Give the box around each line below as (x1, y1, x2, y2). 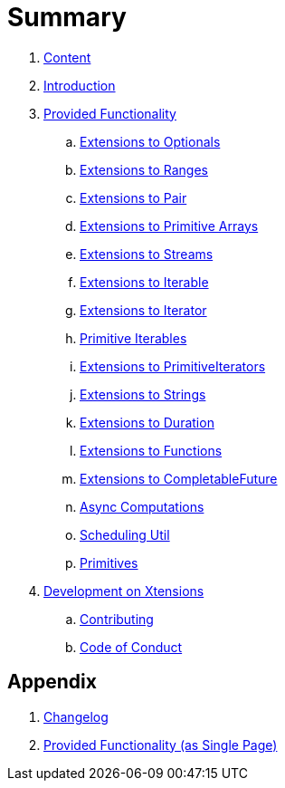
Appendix (7, 670, 97, 694)
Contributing (80, 610, 154, 627)
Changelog (43, 708, 109, 725)
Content (43, 49, 91, 65)
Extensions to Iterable (80, 274, 209, 290)
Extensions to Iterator (80, 302, 207, 318)
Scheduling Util (80, 526, 170, 543)
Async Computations (80, 498, 204, 514)
